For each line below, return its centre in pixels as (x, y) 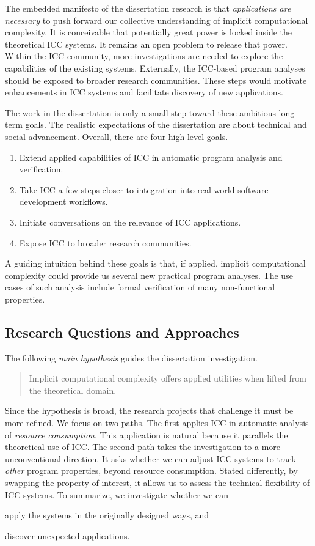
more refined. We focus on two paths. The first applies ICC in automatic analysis (157, 423)
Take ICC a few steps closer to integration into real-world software (144, 189)
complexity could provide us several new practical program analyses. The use (149, 275)
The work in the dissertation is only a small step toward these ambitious (140, 112)
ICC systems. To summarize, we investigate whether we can (117, 494)
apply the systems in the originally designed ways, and (107, 515)
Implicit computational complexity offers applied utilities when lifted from (168, 378)
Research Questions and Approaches (122, 332)
